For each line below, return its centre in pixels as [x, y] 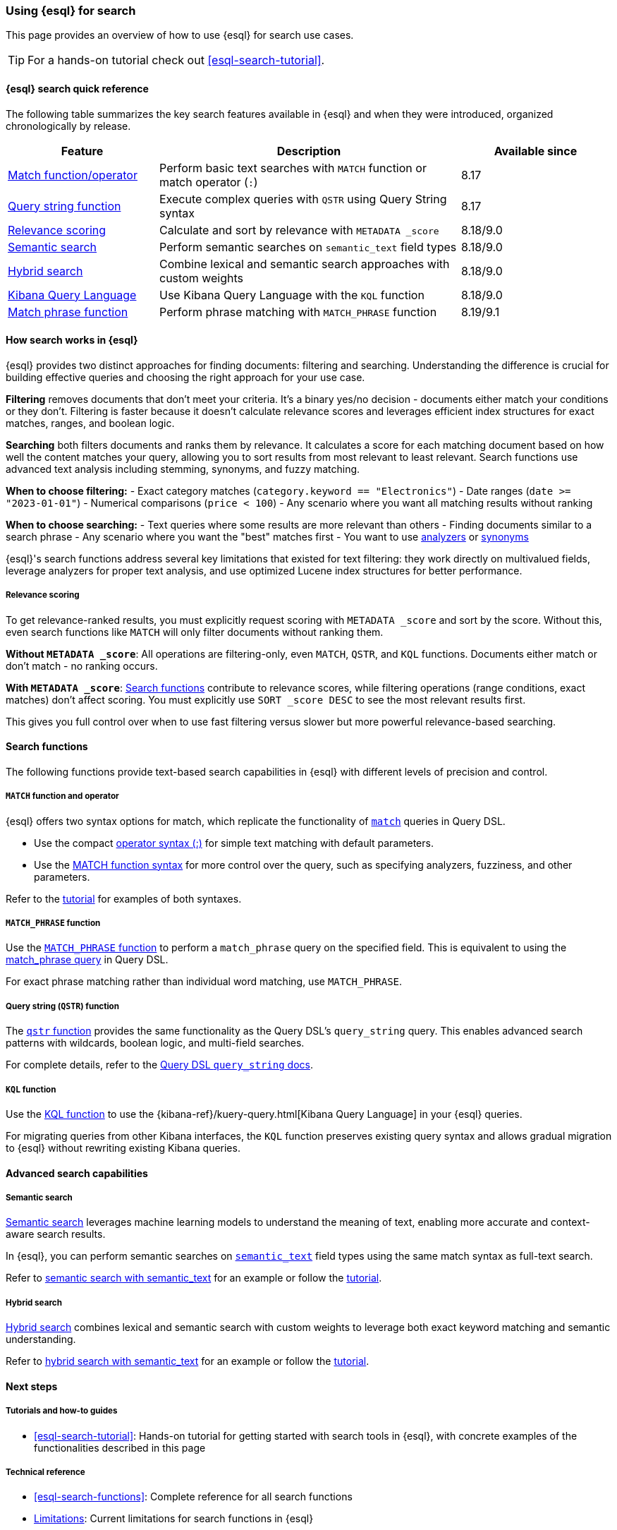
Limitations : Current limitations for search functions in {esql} [174, 1519]
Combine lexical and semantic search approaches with [305, 264]
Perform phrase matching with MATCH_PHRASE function [298, 312]
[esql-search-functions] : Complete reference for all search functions [193, 1497]
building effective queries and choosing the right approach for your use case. [185, 377]
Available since [536, 151]
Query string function [65, 206]
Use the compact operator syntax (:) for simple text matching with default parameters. [234, 843]
